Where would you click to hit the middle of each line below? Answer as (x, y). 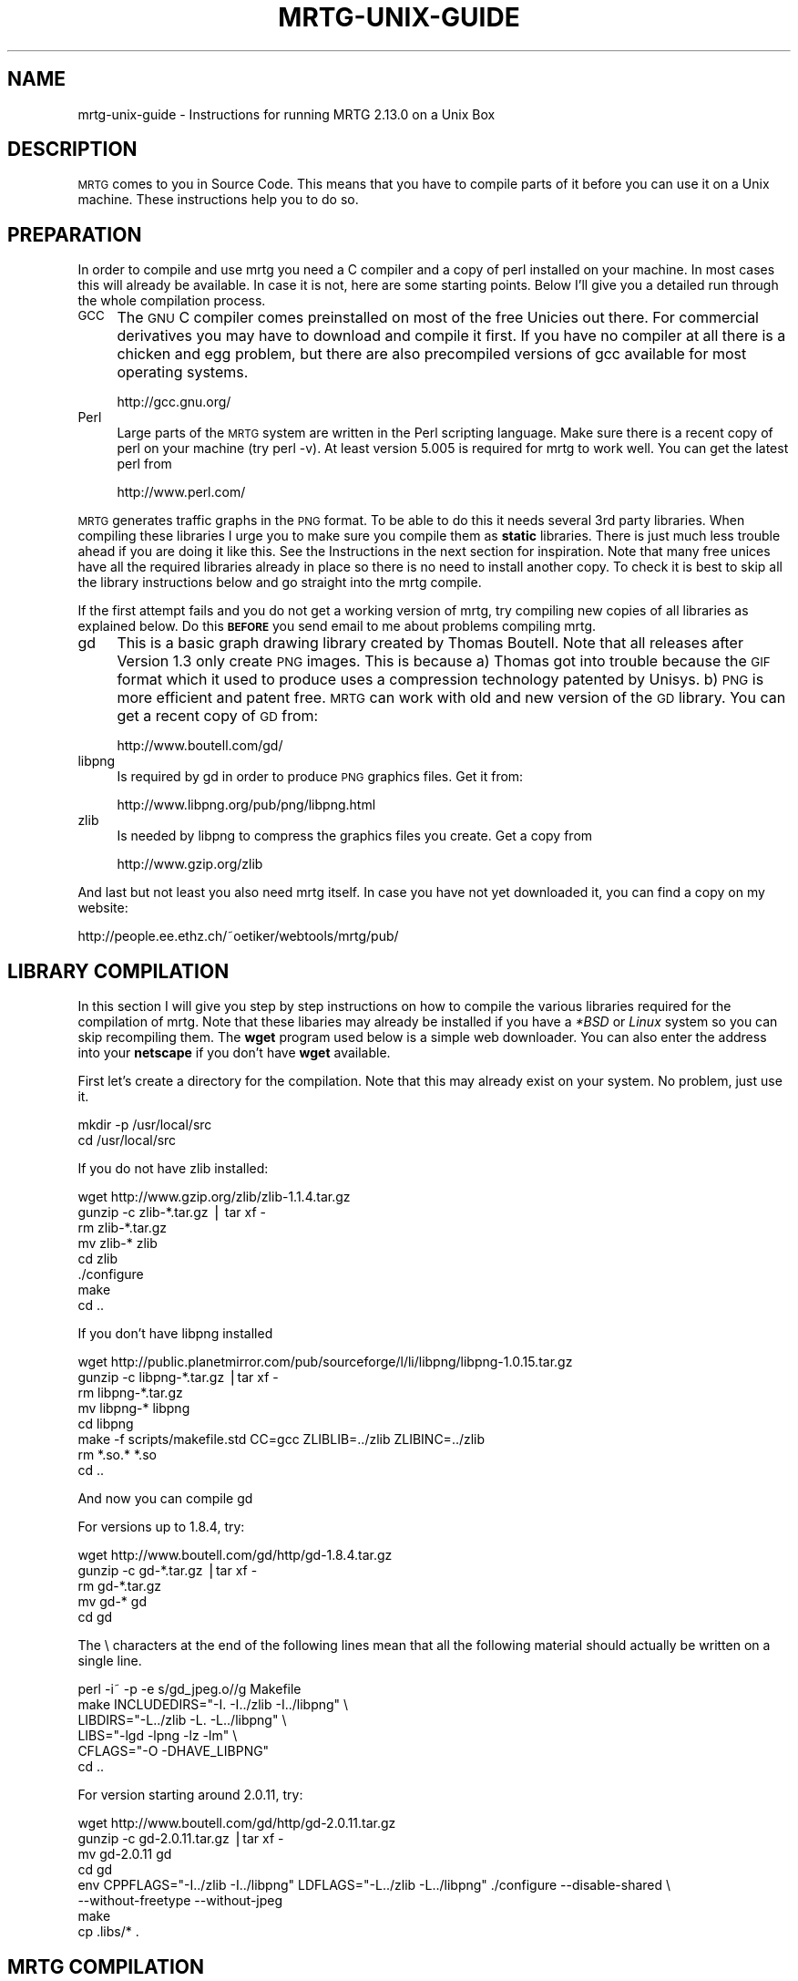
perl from (144, 464)
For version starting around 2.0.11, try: (190, 1795)
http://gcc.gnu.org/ (174, 402)
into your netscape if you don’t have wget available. (234, 1053)
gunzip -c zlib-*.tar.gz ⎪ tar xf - (172, 1212)
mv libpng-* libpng (134, 1408)
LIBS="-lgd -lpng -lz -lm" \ (158, 1736)
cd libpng (106, 1424)
